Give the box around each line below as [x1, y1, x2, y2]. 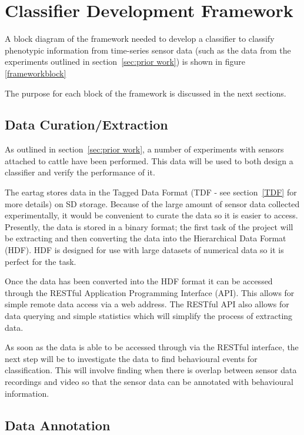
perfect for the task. [5, 255, 76, 267]
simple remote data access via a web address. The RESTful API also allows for [5, 298, 289, 310]
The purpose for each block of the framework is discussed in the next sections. [5, 87, 286, 99]
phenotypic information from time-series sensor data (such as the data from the [5, 44, 291, 56]
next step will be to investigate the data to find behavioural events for [5, 352, 258, 364]
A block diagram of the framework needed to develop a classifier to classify [5, 32, 275, 45]
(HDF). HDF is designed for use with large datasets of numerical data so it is [5, 244, 284, 256]
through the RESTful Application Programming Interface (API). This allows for [5, 286, 295, 298]
